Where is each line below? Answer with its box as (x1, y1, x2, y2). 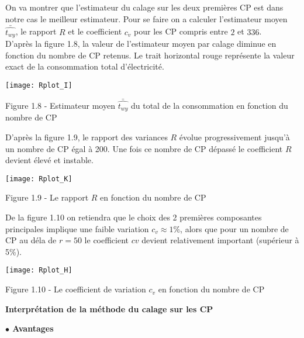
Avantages (12, 322, 54, 334)
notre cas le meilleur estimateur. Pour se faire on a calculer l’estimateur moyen (5, 12, 288, 25)
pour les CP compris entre (134, 25, 228, 37)
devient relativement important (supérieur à (141, 234, 299, 246)
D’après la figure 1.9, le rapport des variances (5, 131, 168, 143)
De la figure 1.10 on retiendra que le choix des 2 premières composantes (5, 211, 262, 223)
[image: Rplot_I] (5, 81, 72, 89)
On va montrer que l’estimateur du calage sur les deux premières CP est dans (5, 1, 284, 13)
